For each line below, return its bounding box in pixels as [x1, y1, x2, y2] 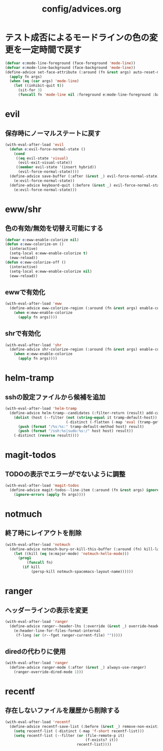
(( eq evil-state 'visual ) [16, 156, 68, 161]
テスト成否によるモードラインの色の [5, 33, 149, 43]
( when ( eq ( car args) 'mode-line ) [9, 79, 79, 83]
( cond [14, 151, 25, 156]
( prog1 [17, 555, 32, 561]
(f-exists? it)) [85, 737, 118, 743]
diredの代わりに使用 [5, 647, 66, 655]
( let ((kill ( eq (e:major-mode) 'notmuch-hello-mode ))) [14, 551, 130, 556]
